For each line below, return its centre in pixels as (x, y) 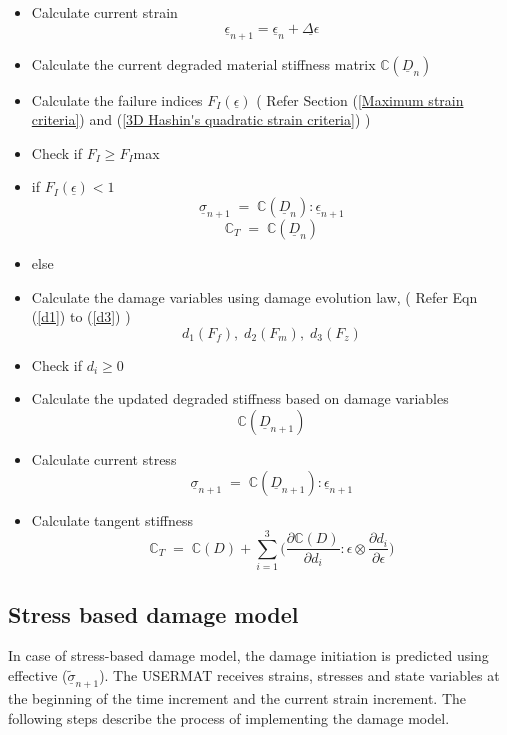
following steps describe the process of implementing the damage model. (229, 717)
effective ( (38, 675)
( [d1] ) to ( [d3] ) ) (81, 316)
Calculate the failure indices (117, 99)
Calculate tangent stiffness (112, 519)
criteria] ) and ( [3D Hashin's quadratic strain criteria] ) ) (201, 119)
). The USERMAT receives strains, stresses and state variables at (299, 675)
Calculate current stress (104, 458)
